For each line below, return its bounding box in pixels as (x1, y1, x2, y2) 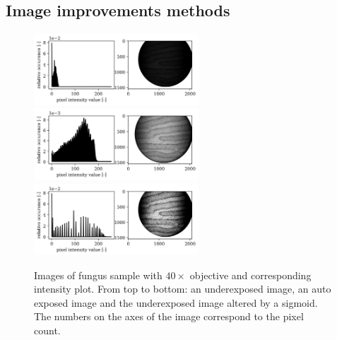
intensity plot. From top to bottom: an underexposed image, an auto (34, 281, 331, 296)
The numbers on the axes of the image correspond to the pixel (34, 309, 304, 324)
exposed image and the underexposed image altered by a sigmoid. (34, 295, 318, 310)
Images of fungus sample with (34, 267, 162, 282)
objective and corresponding (189, 267, 312, 282)
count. (34, 323, 61, 338)
